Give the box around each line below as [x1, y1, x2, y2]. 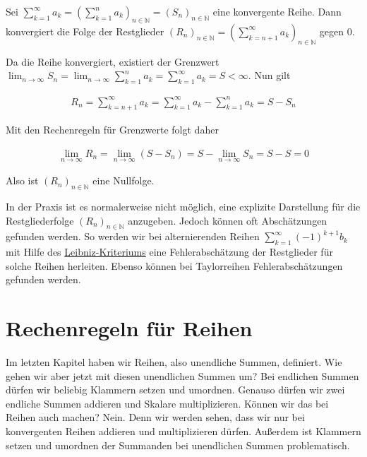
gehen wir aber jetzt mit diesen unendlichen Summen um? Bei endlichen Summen [6, 368, 359, 383]
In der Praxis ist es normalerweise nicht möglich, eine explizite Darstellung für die [6, 198, 361, 213]
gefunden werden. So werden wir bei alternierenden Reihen [6, 229, 260, 244]
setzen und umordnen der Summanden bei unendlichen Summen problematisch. [6, 437, 350, 452]
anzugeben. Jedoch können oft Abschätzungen [128, 213, 327, 227]
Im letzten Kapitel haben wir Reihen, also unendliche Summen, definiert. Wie [6, 355, 342, 369]
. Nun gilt [248, 68, 291, 83]
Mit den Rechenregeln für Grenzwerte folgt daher [6, 122, 219, 137]
